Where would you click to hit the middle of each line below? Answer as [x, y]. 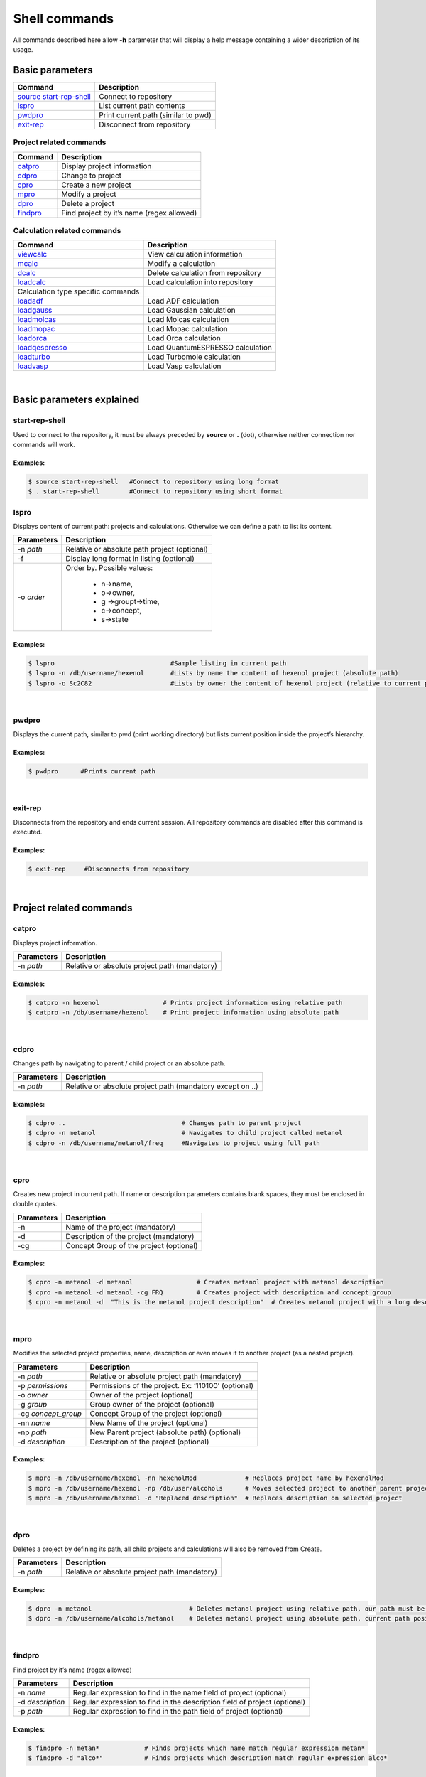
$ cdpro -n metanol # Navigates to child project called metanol [185, 1133]
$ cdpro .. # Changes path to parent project [165, 1123]
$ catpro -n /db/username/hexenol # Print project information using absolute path [184, 1012]
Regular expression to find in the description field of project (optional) [189, 1702]
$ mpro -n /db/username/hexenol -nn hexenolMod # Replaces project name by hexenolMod [206, 1478]
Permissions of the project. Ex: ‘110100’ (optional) [172, 1385]
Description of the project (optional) [149, 1442]
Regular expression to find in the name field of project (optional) [180, 1692]
